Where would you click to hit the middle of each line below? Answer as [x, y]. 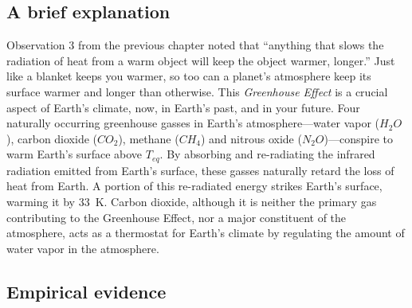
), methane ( [149, 138]
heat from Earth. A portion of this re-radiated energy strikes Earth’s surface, [194, 186]
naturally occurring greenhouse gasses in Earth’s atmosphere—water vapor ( [193, 123]
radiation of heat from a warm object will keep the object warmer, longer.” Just [201, 60]
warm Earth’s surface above [75, 154]
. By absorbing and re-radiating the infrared [267, 154]
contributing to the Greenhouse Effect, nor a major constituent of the [177, 217]
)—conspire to [358, 138]
